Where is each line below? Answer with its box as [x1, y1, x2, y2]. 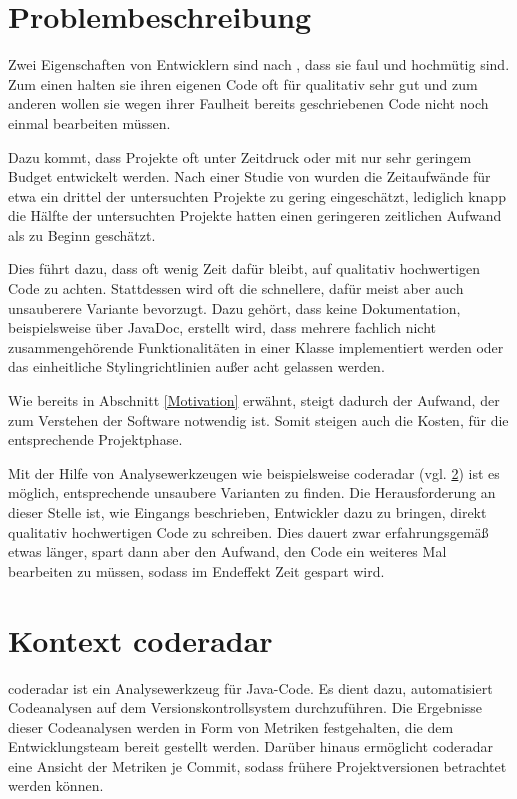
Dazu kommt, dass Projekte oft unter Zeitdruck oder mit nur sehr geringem [8, 146, 472, 167]
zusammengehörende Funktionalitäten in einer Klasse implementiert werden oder [8, 336, 504, 357]
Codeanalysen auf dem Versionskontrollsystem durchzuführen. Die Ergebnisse [8, 697, 483, 718]
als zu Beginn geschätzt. [8, 224, 156, 245]
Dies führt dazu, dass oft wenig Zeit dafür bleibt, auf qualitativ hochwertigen [8, 258, 480, 279]
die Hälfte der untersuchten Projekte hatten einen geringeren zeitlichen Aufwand [8, 205, 502, 226]
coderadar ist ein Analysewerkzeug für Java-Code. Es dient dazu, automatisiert [8, 677, 493, 698]
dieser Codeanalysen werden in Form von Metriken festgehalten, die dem [8, 716, 454, 737]
